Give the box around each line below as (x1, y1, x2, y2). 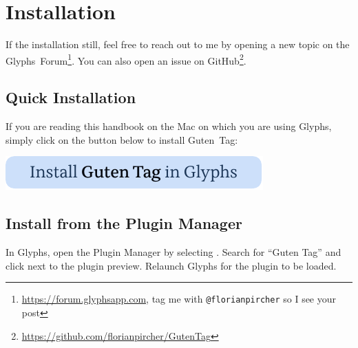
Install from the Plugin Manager (6, 213, 242, 234)
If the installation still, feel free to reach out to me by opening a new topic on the (6, 37, 350, 52)
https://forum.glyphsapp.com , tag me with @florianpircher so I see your (21, 292, 337, 306)
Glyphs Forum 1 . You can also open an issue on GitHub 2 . (6, 51, 246, 67)
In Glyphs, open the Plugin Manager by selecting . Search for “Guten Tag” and (6, 245, 341, 259)
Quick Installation (6, 87, 136, 108)
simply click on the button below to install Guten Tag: (6, 132, 238, 146)
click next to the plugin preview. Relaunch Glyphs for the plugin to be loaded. (6, 258, 337, 272)
